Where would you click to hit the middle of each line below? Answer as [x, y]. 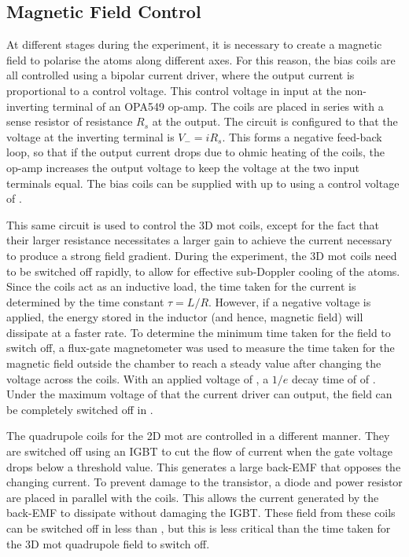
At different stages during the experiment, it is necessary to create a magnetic [194, 44]
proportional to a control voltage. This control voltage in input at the [174, 90]
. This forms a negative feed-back [302, 136]
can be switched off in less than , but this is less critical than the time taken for [199, 528]
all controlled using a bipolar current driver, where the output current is [181, 75]
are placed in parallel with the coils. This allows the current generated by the [193, 497]
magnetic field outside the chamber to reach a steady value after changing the [194, 363]
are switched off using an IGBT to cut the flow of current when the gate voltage [199, 451]
